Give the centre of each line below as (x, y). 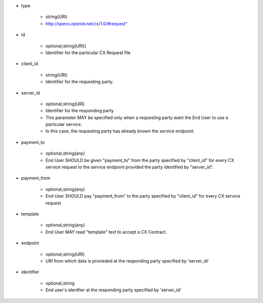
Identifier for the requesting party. (80, 82)
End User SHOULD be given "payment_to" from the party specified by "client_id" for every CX (140, 160)
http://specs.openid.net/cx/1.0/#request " (86, 23)
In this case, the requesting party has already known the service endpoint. (120, 131)
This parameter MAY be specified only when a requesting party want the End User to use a (137, 118)
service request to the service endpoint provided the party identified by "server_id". (130, 167)
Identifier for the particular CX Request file (88, 52)
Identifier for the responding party (80, 111)
